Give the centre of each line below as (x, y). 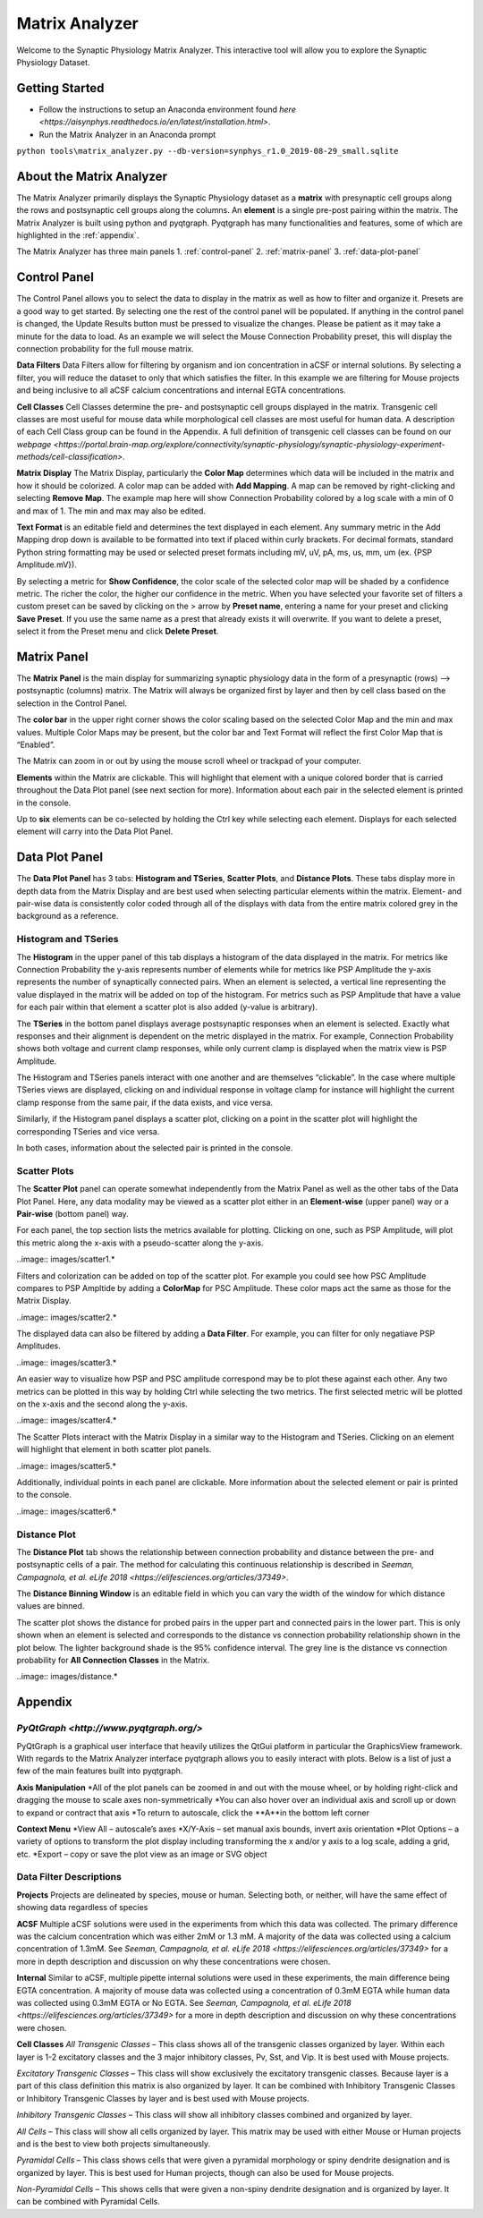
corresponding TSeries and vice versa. (88, 1131)
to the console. (44, 1495)
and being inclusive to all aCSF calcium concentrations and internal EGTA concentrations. (181, 390)
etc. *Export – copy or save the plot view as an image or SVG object (142, 1854)
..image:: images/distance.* (67, 1677)
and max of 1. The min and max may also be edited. (111, 511)
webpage (34, 444)
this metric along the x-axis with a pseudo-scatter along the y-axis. (140, 1243)
